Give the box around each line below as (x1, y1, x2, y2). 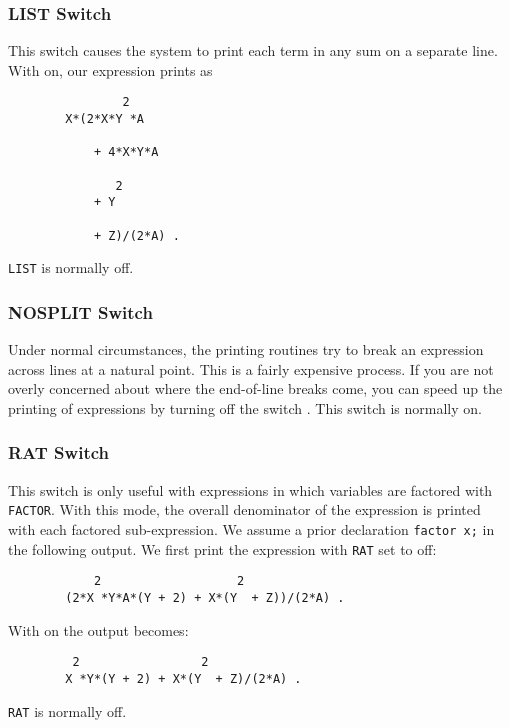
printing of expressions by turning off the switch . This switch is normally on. (8, 397, 482, 418)
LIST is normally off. (8, 257, 134, 278)
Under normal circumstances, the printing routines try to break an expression (8, 339, 484, 360)
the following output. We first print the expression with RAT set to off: (8, 538, 437, 559)
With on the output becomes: (8, 619, 189, 640)
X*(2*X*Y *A (65, 112, 145, 127)
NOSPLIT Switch (8, 299, 153, 324)
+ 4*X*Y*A (93, 145, 159, 160)
